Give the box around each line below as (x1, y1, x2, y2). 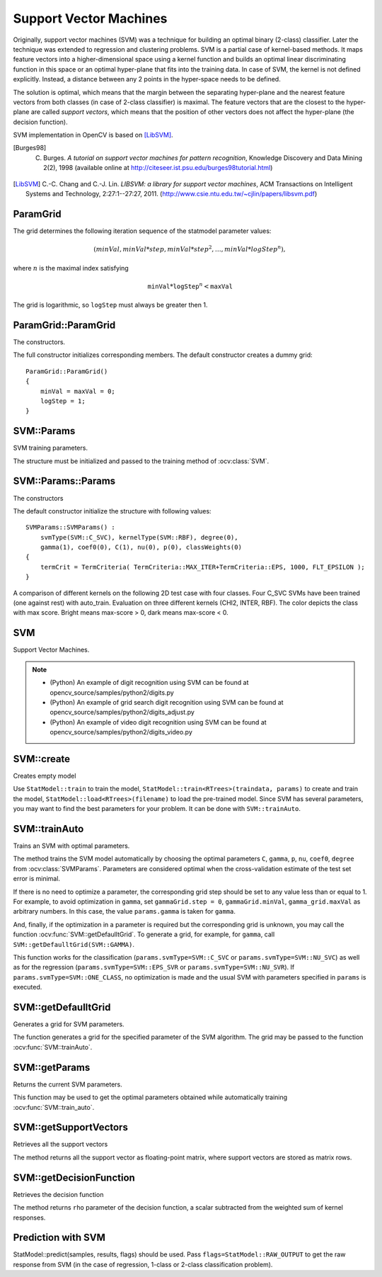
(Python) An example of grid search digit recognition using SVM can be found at (50, 698, 284, 706)
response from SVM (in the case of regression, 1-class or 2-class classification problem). (13, 1260, 273, 1269)
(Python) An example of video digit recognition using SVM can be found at (50, 717, 267, 726)
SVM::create (13, 753, 71, 765)
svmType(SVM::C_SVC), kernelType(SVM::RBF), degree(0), (40, 533, 238, 541)
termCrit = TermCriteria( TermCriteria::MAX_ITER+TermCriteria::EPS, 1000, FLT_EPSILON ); (40, 563, 366, 571)
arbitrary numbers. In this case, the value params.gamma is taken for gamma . (13, 907, 236, 916)
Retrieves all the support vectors (13, 1140, 108, 1149)
